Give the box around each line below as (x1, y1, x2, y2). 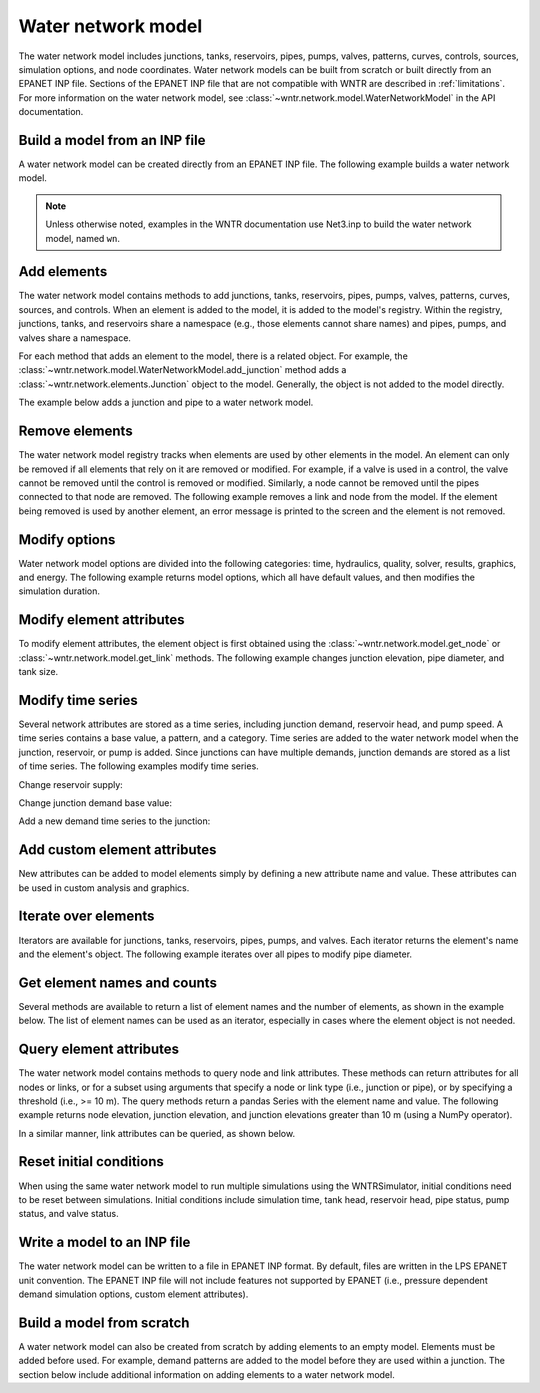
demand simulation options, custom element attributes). (18, 1288, 249, 1300)
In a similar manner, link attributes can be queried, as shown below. (18, 1127, 295, 1139)
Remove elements (18, 423, 134, 440)
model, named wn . (45, 232, 120, 244)
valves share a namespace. (18, 331, 132, 344)
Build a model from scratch (18, 1314, 190, 1331)
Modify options (18, 531, 116, 548)
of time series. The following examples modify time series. (18, 760, 259, 772)
